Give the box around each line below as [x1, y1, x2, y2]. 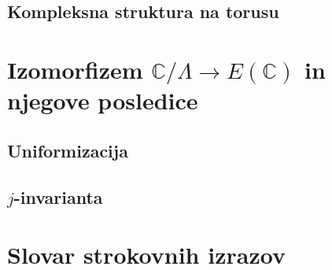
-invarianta [13, 184, 103, 209]
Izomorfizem [7, 53, 143, 85]
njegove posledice [7, 84, 198, 117]
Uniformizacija [7, 138, 128, 162]
